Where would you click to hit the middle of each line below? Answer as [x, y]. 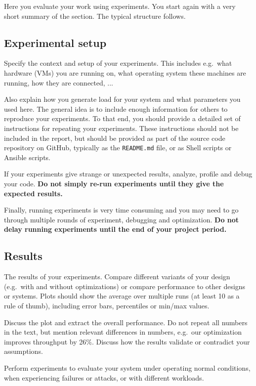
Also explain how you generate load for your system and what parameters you [122, 99]
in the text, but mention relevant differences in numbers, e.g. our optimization [123, 332]
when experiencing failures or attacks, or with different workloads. [104, 377]
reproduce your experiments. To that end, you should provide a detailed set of [122, 118]
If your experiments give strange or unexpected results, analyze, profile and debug [128, 174]
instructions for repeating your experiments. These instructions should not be [121, 128]
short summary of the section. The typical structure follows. [95, 16]
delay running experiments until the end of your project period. [115, 229]
